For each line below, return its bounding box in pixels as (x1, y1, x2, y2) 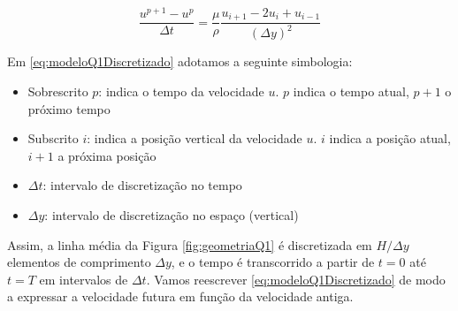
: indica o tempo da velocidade (98, 82, 264, 101)
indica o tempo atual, (293, 82, 409, 101)
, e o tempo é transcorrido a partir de (171, 253, 375, 271)
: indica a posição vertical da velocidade (87, 129, 302, 148)
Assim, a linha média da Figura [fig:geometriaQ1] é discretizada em (7, 235, 372, 254)
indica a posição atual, (329, 129, 451, 148)
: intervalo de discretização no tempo (42, 176, 242, 194)
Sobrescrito (27, 82, 88, 101)
